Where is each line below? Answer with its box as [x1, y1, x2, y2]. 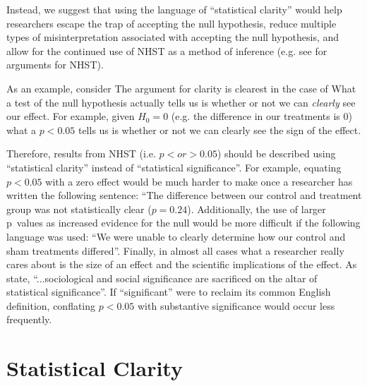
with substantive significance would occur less [137, 298, 335, 313]
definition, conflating [6, 298, 96, 313]
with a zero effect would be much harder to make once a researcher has [45, 174, 353, 188]
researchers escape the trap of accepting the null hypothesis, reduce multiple [6, 16, 337, 30]
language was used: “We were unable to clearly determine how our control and [6, 229, 346, 243]
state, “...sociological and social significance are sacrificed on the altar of [6, 270, 318, 285]
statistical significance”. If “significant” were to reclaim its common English [6, 284, 331, 299]
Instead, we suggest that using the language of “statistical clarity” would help [6, 2, 342, 16]
